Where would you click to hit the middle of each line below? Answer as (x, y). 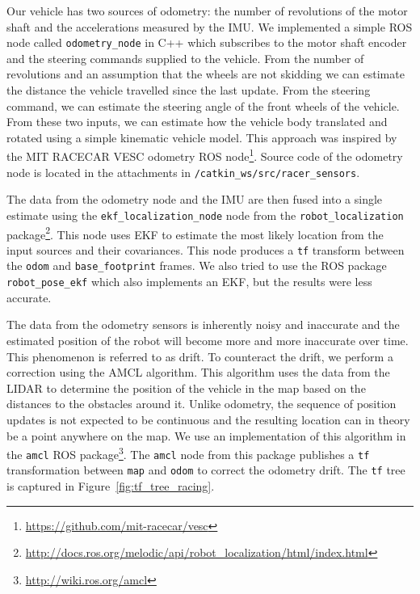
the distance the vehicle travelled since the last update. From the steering (189, 90)
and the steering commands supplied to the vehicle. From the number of (185, 58)
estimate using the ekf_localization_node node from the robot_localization (205, 215)
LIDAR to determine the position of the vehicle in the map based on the (186, 388)
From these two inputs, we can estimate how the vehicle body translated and (197, 122)
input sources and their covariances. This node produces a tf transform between (206, 249)
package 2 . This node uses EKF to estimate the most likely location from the (195, 233)
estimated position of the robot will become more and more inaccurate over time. (208, 340)
